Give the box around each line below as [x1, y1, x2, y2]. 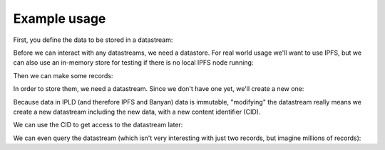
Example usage [13, 11, 106, 26]
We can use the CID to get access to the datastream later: [13, 121, 183, 129]
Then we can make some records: [13, 71, 113, 80]
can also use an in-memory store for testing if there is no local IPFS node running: [13, 58, 254, 67]
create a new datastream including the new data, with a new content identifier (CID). [13, 107, 261, 116]
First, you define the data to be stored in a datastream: [13, 36, 173, 44]
